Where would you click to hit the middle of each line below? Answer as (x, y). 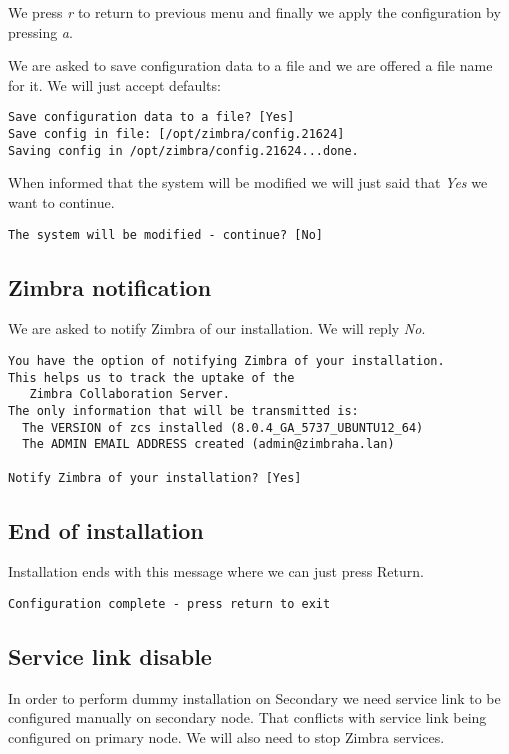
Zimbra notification (110, 286)
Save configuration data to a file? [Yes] (151, 117)
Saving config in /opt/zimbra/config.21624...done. (183, 150)
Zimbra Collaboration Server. (129, 394)
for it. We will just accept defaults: (114, 84)
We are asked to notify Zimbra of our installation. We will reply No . (217, 328)
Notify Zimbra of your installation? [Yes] (155, 477)
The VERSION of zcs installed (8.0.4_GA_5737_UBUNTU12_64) (223, 427)
